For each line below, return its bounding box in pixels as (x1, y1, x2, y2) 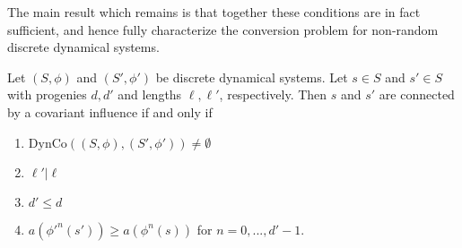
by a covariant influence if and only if (7, 102, 213, 121)
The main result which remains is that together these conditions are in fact (7, 3, 421, 21)
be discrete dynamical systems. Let (155, 67, 348, 86)
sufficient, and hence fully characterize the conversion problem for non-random (7, 20, 439, 38)
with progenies (7, 85, 87, 104)
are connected (379, 85, 455, 104)
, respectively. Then (219, 85, 327, 104)
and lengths (118, 85, 182, 104)
